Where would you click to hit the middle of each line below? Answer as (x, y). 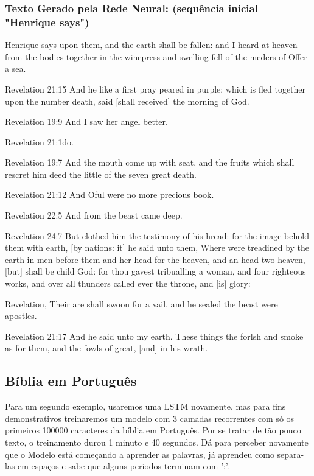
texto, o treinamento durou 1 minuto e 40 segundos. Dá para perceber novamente (157, 442)
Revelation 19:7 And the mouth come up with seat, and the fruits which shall (150, 162)
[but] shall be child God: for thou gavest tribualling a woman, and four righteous (155, 271)
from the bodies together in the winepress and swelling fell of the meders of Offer (156, 56)
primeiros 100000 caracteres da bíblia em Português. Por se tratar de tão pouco (153, 430)
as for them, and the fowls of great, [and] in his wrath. (106, 348)
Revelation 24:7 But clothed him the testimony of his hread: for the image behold (157, 235)
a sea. (16, 68)
